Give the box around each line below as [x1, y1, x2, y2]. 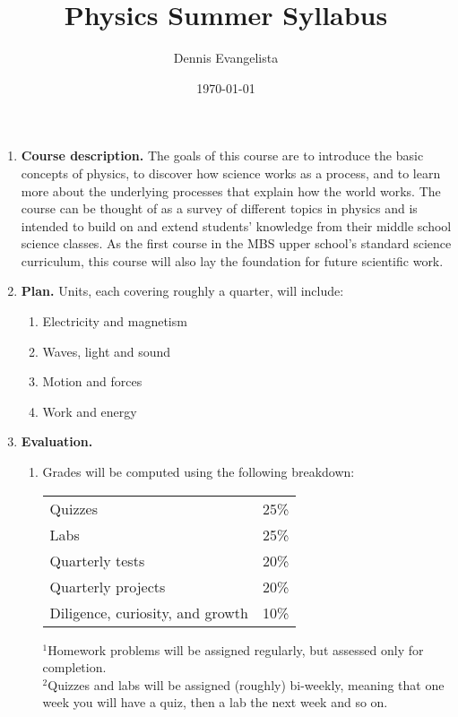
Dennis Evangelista [173, 48, 279, 67]
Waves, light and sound [42, 341, 171, 360]
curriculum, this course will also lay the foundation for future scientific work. [21, 251, 444, 270]
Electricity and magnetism [42, 312, 187, 331]
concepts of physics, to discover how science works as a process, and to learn [21, 163, 441, 182]
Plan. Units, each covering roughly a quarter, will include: [21, 281, 344, 300]
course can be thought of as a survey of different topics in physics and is [21, 199, 418, 218]
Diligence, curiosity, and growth [49, 601, 248, 623]
